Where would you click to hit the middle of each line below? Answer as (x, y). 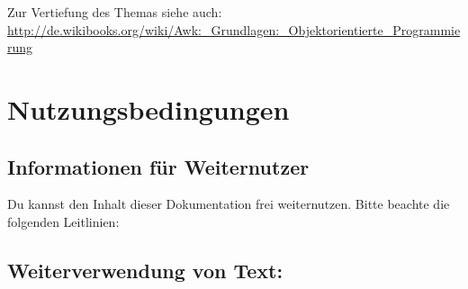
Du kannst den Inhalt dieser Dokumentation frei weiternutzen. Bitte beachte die (229, 204)
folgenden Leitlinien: (63, 221)
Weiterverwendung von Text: (145, 270)
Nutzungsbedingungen (148, 108)
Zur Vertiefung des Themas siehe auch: (115, 12)
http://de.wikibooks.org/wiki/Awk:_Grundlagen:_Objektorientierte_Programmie (234, 29)
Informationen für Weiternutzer (158, 166)
